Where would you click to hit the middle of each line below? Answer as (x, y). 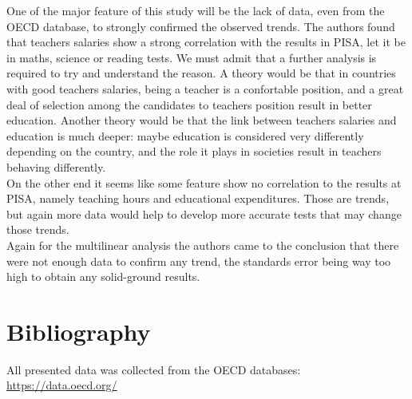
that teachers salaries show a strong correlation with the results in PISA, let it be (206, 42)
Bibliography (79, 331)
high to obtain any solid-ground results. (103, 277)
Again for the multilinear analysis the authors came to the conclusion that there (203, 245)
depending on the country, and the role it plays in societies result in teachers (194, 151)
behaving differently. (56, 166)
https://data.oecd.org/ (62, 385)
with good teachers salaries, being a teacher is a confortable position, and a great (205, 88)
